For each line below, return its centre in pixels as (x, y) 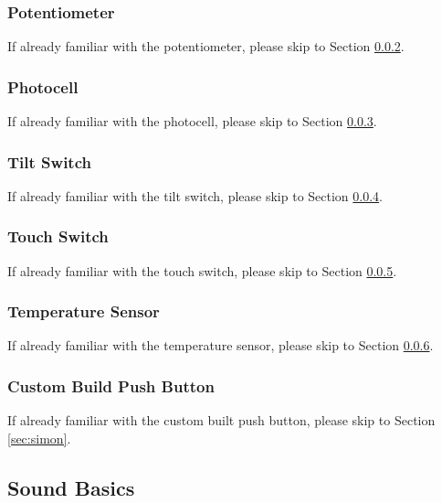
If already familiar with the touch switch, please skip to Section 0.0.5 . (202, 270)
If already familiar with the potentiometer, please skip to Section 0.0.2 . (206, 46)
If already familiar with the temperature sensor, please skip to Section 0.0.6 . (221, 345)
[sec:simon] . (39, 438)
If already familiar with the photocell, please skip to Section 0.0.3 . (192, 121)
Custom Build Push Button (111, 385)
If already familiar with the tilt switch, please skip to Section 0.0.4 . (195, 195)
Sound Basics (71, 487)
